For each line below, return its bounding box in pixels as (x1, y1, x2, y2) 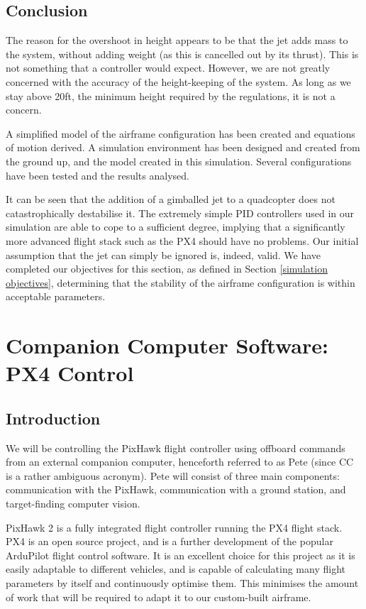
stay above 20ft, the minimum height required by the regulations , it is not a (6, 88, 335, 103)
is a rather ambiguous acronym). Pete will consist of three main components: (6, 468, 340, 483)
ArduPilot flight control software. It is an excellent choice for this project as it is (6, 547, 355, 562)
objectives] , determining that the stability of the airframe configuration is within (6, 275, 355, 290)
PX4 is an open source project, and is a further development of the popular (6, 534, 333, 549)
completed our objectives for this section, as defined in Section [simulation (6, 261, 328, 276)
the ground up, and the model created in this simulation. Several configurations (6, 153, 352, 168)
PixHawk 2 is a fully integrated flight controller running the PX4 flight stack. (6, 520, 343, 534)
